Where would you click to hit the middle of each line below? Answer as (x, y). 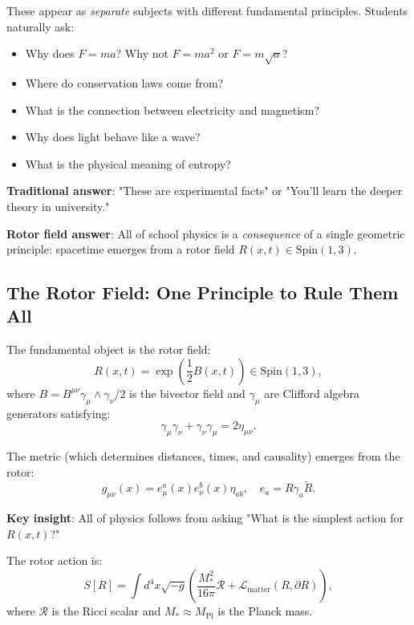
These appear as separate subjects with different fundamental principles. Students (207, 10)
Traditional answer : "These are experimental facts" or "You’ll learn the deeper (205, 191)
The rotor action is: (55, 560)
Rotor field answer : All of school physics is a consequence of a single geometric (206, 233)
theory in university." (58, 206)
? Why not (142, 53)
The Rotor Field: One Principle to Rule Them (203, 292)
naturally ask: (41, 26)
